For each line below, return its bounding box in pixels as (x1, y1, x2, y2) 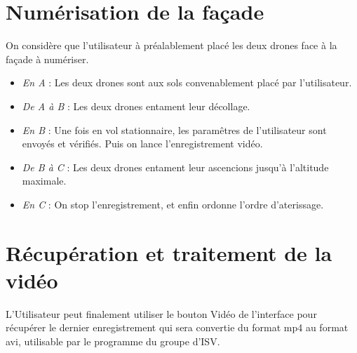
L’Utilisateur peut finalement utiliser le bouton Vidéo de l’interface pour (6, 306, 317, 321)
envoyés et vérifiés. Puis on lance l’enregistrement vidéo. (22, 136, 263, 151)
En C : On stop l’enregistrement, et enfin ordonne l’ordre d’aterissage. (22, 197, 324, 211)
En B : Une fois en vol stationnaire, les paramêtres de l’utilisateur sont (22, 122, 327, 137)
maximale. (22, 173, 67, 188)
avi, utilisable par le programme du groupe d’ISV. (6, 333, 220, 348)
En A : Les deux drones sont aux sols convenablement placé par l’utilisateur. (22, 75, 352, 90)
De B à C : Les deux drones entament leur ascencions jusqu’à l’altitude (22, 159, 329, 174)
